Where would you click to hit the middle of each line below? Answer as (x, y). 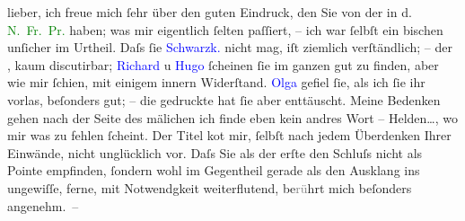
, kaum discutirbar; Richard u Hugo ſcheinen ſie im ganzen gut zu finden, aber (223, 64)
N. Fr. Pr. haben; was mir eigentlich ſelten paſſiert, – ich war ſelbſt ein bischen (225, 29)
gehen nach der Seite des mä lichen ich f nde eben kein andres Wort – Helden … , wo (232, 117)
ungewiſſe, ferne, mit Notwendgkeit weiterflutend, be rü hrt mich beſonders (210, 187)
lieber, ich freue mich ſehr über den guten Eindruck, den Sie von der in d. (210, 12)
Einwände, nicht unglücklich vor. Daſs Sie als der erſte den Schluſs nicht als (215, 152)
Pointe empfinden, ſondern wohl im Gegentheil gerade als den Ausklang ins (214, 170)
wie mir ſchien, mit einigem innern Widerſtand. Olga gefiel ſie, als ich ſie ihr (216, 82)
